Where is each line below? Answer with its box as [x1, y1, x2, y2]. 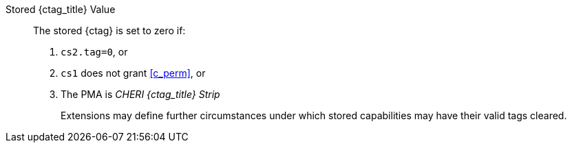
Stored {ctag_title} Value [6, 3, 116, 15]
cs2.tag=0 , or [61, 46, 128, 58]
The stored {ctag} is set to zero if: [33, 25, 186, 36]
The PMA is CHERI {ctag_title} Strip [61, 88, 220, 100]
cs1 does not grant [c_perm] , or [61, 67, 206, 79]
